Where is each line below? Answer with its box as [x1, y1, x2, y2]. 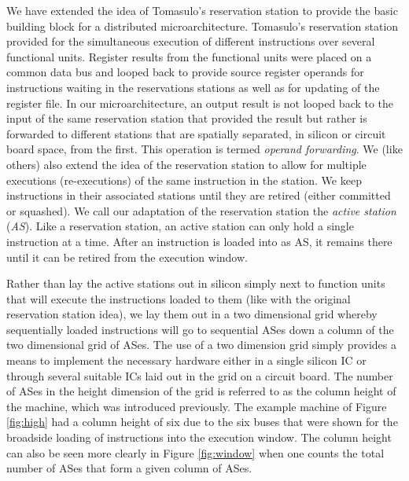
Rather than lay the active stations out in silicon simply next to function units [6, 275, 385, 292]
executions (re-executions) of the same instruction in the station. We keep [6, 171, 362, 188]
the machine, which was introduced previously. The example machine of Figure [6, 398, 387, 414]
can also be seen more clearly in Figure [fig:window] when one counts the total [6, 444, 385, 461]
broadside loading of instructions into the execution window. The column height [6, 429, 392, 446]
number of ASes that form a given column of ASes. [6, 460, 252, 476]
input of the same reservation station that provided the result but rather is [6, 110, 367, 127]
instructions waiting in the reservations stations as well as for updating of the [6, 79, 380, 95]
